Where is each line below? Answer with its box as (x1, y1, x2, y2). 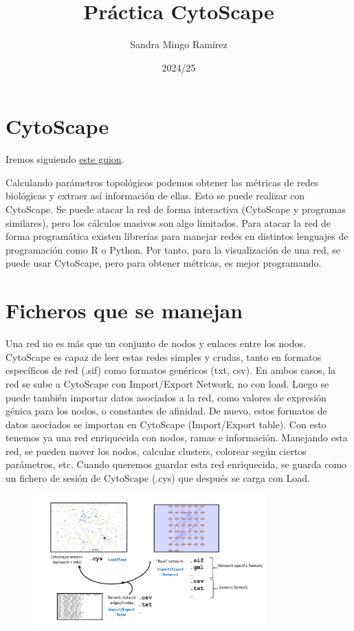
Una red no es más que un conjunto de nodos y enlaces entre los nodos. (5, 336, 306, 351)
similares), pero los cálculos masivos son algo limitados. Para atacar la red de (5, 215, 331, 230)
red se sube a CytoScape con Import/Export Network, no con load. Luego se (5, 376, 329, 390)
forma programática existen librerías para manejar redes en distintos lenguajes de (5, 229, 349, 243)
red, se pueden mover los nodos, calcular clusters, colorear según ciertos (5, 443, 307, 458)
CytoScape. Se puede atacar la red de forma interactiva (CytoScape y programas (5, 202, 346, 217)
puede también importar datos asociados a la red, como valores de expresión (5, 390, 327, 404)
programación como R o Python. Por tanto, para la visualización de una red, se (5, 242, 341, 256)
